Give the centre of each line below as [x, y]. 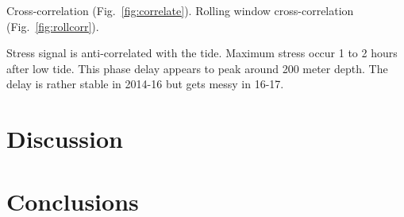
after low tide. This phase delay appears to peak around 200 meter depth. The [197, 68]
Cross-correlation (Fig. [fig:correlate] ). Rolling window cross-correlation [180, 10]
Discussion [65, 139]
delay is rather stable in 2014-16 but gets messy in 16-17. [145, 84]
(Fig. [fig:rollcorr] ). [53, 26]
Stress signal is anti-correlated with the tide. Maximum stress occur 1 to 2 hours [202, 53]
